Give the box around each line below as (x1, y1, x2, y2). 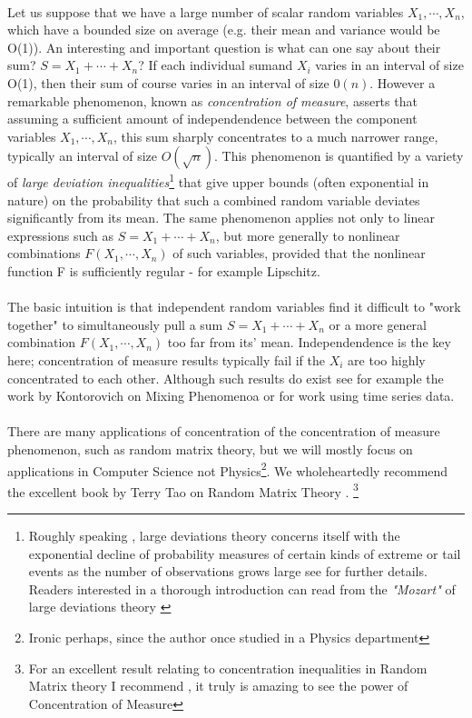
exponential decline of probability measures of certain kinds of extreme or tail (28, 543, 461, 563)
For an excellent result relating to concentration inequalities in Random (28, 658, 428, 677)
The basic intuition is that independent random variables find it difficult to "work (7, 297, 461, 316)
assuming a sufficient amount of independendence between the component (7, 109, 418, 128)
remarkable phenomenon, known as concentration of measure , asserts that (7, 91, 418, 110)
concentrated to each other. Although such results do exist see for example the (7, 368, 444, 387)
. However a (369, 73, 436, 92)
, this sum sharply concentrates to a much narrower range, (113, 126, 438, 145)
